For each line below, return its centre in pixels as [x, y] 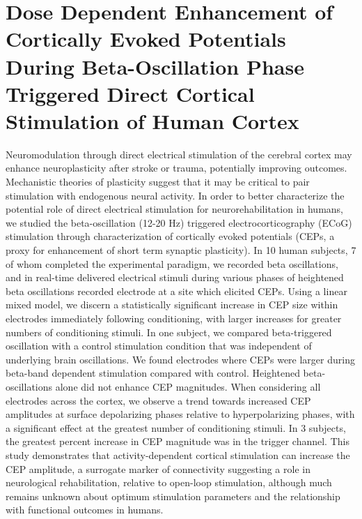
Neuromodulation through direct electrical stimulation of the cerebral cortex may [179, 154]
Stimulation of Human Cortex [152, 120]
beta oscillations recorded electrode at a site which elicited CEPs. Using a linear [176, 291]
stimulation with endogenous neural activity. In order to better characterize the [175, 195]
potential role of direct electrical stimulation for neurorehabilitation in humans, [175, 209]
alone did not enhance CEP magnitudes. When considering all [188, 386]
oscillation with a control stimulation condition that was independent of [159, 346]
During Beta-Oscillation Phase [155, 66]
